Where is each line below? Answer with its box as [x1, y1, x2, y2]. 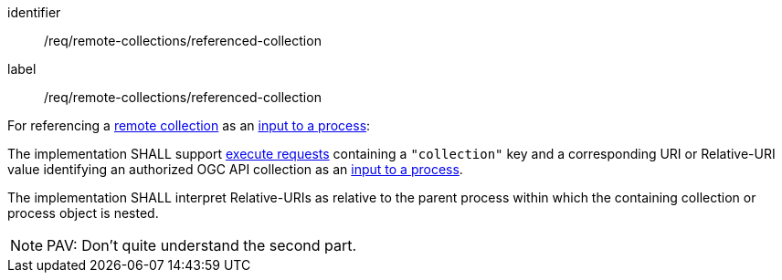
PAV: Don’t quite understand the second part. [47, 236, 357, 254]
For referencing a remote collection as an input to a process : [7, 118, 371, 133]
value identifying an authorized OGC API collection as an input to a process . [7, 161, 463, 177]
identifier [7, 5, 61, 20]
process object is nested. [7, 205, 159, 221]
